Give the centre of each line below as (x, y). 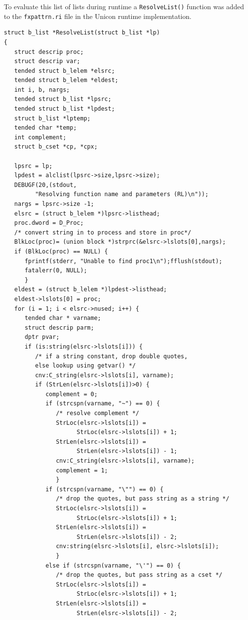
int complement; (40, 137)
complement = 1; (82, 470)
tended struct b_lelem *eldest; (66, 80)
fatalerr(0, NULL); (56, 271)
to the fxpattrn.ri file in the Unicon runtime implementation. (98, 16)
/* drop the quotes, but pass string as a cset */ (139, 575)
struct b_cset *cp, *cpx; (56, 147)
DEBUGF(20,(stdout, (46, 185)
